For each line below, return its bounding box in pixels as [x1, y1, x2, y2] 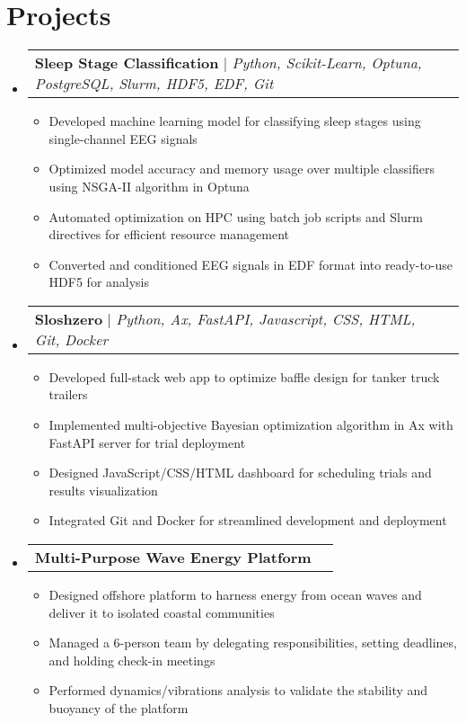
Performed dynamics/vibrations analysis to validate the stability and [48, 681, 428, 700]
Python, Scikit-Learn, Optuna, [232, 52, 422, 74]
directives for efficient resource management [48, 225, 290, 244]
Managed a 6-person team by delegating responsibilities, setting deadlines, [48, 633, 457, 652]
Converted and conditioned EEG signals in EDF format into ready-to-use [48, 254, 453, 273]
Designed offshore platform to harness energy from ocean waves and [48, 585, 422, 604]
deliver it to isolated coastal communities [48, 602, 275, 621]
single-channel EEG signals [48, 129, 198, 147]
